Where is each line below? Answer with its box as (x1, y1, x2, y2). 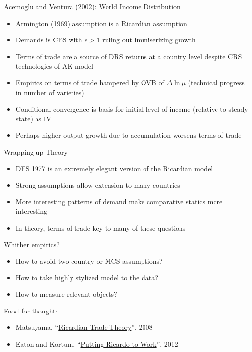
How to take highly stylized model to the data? (15, 272, 158, 282)
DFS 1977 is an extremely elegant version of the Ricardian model (15, 163, 213, 173)
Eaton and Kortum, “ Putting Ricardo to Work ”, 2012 (15, 339, 178, 349)
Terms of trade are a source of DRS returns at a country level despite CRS (15, 51, 242, 61)
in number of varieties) (15, 87, 84, 97)
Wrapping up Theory (4, 146, 68, 156)
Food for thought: (4, 305, 58, 315)
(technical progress (188, 77, 245, 87)
